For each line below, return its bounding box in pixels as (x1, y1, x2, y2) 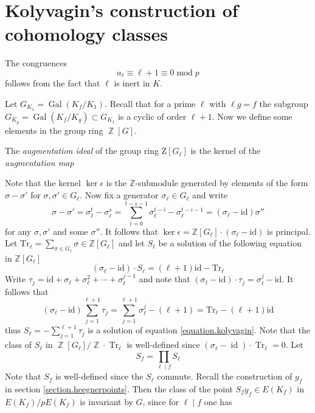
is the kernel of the (190, 144, 261, 157)
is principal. (267, 224, 311, 237)
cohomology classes (5, 21, 168, 46)
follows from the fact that (5, 77, 100, 89)
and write (192, 189, 228, 201)
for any (5, 224, 32, 237)
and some (53, 224, 88, 237)
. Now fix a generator (80, 189, 159, 201)
